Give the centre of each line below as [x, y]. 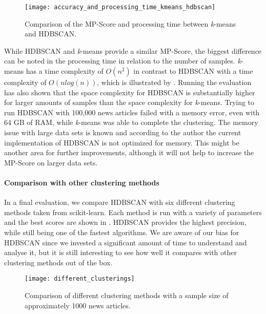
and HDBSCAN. [51, 34]
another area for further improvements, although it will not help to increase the [129, 152]
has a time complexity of [65, 71]
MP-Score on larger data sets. [51, 162]
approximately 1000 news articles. [78, 305]
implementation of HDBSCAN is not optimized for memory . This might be [122, 142]
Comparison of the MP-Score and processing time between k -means [130, 23]
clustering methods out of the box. [58, 262]
